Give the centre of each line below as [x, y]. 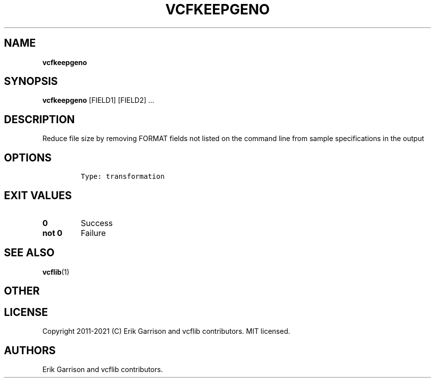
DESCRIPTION [39, 119]
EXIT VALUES [38, 195]
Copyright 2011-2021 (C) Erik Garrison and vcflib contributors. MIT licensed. [166, 331]
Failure [93, 233]
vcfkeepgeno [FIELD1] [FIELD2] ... [98, 100]
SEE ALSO [29, 253]
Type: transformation [123, 177]
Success [97, 223]
